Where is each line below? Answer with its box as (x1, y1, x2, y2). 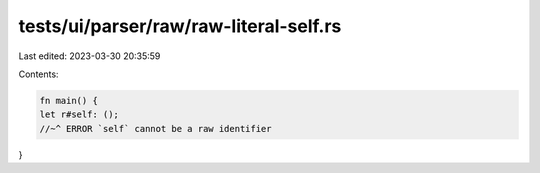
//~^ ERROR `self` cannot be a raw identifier (39, 123, 272, 134)
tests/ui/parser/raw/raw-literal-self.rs (18, 15, 342, 37)
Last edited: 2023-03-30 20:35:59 (18, 50, 161, 62)
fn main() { (39, 95, 99, 106)
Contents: (18, 68, 59, 80)
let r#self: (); (39, 109, 120, 120)
